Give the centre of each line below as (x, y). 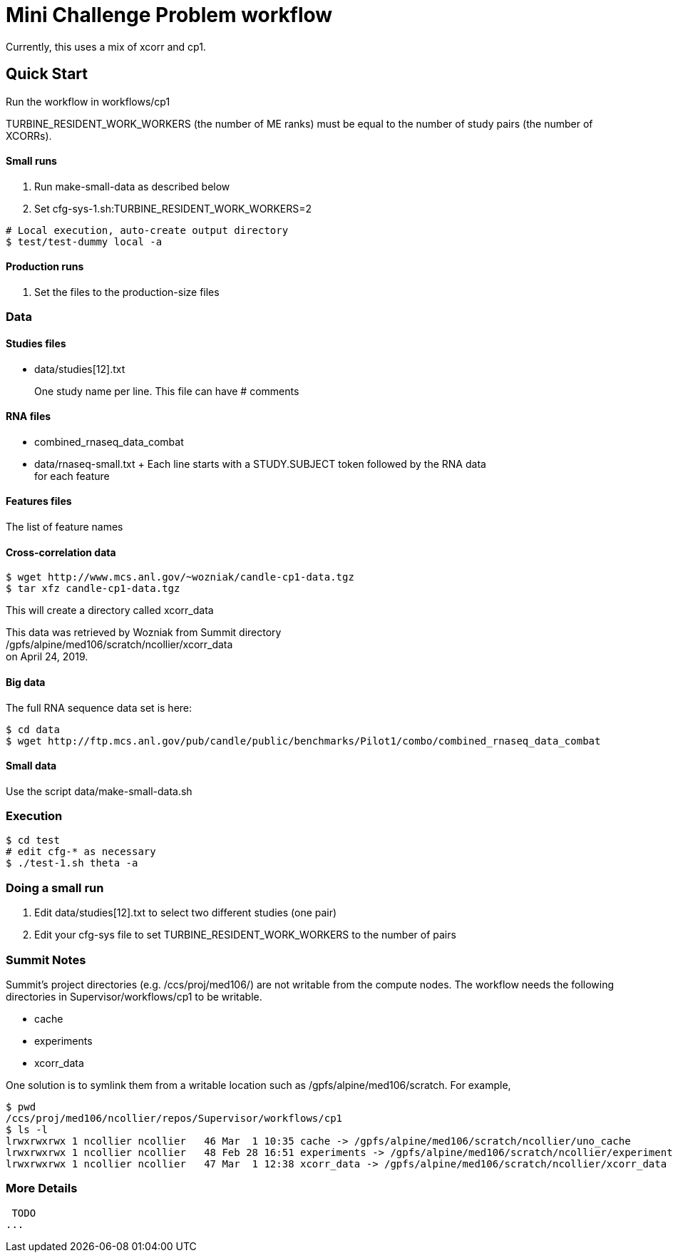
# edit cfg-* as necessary (81, 852)
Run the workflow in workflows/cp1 (88, 101)
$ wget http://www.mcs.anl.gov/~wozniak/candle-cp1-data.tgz (180, 577)
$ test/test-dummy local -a (84, 241)
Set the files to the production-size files (127, 292)
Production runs (45, 267)
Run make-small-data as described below (132, 186)
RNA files (29, 416)
